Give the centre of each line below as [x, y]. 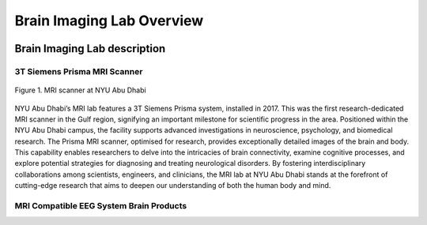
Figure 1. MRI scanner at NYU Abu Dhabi [80, 90]
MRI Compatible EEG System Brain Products [101, 206]
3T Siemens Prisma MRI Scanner [79, 71]
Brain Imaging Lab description [90, 49]
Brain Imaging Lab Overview [109, 21]
